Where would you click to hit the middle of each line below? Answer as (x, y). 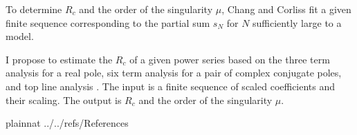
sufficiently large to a (297, 22)
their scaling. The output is (64, 100)
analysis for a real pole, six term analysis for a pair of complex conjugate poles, (174, 73)
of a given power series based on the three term (230, 59)
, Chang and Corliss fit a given (286, 9)
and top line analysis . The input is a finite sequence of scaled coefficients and (171, 86)
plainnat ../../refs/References (67, 123)
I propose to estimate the (59, 59)
